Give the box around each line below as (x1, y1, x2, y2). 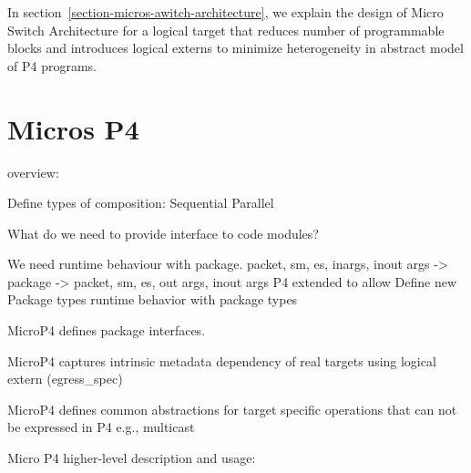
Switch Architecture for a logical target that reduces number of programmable (7, 20, 445, 39)
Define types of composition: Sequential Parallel (7, 193, 274, 212)
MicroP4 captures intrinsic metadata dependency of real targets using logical (7, 351, 436, 370)
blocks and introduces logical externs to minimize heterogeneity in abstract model (7, 38, 464, 57)
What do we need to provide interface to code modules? (7, 223, 319, 242)
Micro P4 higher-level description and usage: (7, 448, 256, 468)
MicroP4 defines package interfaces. (7, 321, 206, 340)
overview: (7, 162, 59, 181)
